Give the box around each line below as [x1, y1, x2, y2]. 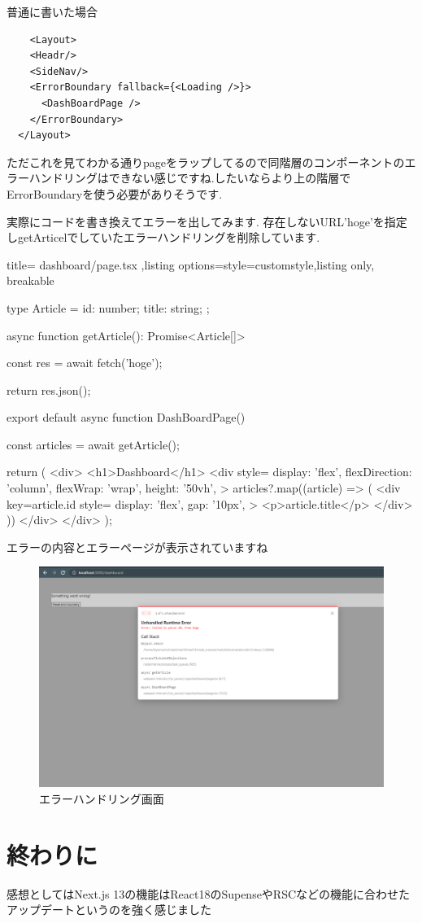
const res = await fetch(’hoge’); [7, 354, 163, 371]
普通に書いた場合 [7, 3, 98, 20]
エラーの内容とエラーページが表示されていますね [7, 538, 268, 555]
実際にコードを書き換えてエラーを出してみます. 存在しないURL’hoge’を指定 [7, 212, 407, 230]
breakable [7, 272, 54, 289]
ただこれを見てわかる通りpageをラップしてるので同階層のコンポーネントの [7, 153, 405, 170]
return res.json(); [7, 381, 91, 398]
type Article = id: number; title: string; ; [7, 299, 210, 316]
